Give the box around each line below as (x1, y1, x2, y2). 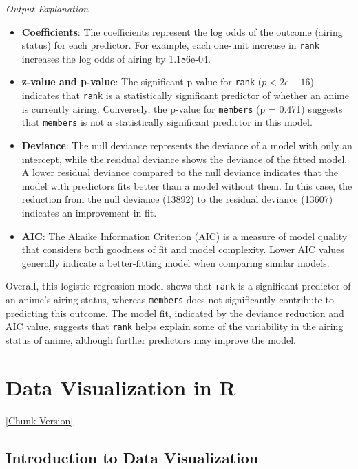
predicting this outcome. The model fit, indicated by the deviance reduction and (6, 305, 344, 320)
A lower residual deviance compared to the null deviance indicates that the (21, 165, 338, 179)
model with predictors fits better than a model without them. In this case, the (21, 178, 352, 193)
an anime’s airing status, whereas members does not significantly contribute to (6, 292, 334, 307)
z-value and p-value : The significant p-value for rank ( (21, 74, 262, 89)
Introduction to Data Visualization (6, 446, 259, 468)
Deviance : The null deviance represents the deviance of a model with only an (21, 138, 352, 153)
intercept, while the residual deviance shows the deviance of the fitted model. (21, 151, 348, 166)
